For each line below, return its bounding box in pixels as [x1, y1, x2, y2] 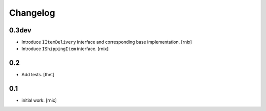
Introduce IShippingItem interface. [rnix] [21, 46, 109, 52]
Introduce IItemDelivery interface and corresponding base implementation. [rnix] [21, 39, 192, 45]
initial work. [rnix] [21, 97, 57, 103]
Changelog [9, 7, 55, 18]
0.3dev [9, 26, 32, 34]
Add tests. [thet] [21, 72, 55, 78]
